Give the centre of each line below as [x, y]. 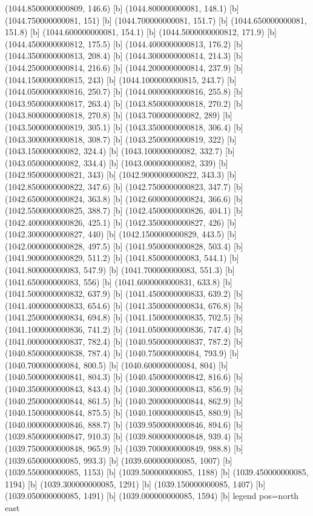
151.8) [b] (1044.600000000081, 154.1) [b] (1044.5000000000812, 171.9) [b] [141, 32]
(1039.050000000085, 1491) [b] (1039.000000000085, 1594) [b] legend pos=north [152, 496]
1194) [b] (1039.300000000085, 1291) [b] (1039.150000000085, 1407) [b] [135, 484]
